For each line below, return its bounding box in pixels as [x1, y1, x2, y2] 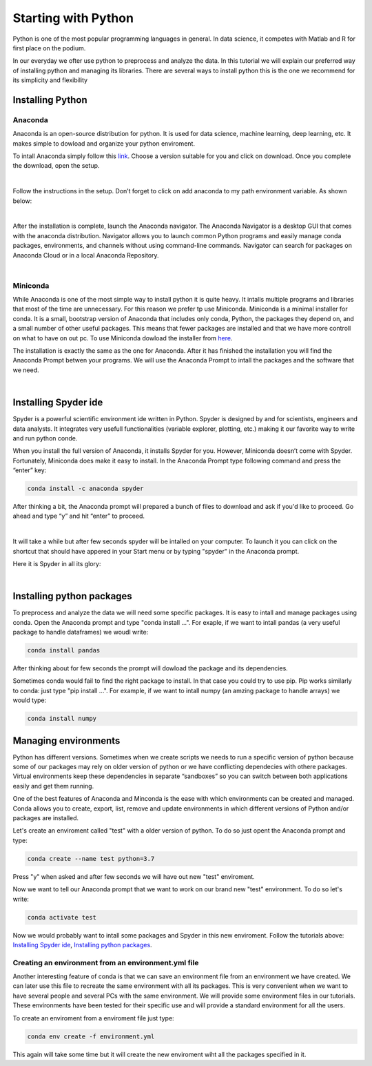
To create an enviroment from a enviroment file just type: [12, 1014, 175, 1022]
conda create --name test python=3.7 [27, 855, 155, 862]
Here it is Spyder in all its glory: [12, 560, 101, 568]
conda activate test [27, 913, 96, 921]
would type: [12, 696, 47, 704]
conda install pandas [27, 646, 101, 655]
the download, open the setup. [12, 162, 100, 170]
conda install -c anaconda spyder [27, 485, 144, 493]
